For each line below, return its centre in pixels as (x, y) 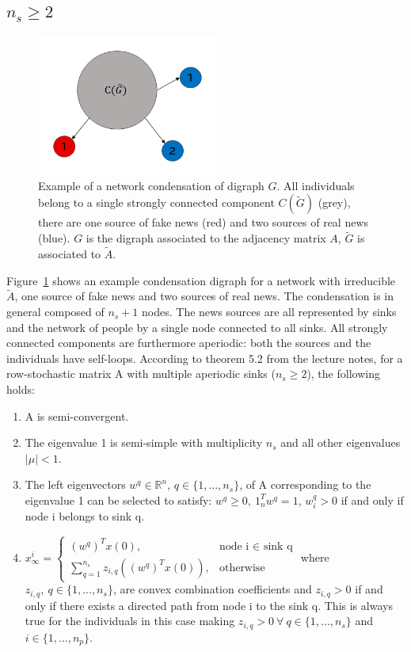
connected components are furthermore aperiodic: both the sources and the (189, 343)
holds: (21, 389)
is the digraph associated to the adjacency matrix (206, 238)
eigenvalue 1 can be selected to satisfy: (118, 499)
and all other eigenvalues (341, 442)
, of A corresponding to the (305, 484)
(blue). (54, 238)
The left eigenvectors (75, 484)
